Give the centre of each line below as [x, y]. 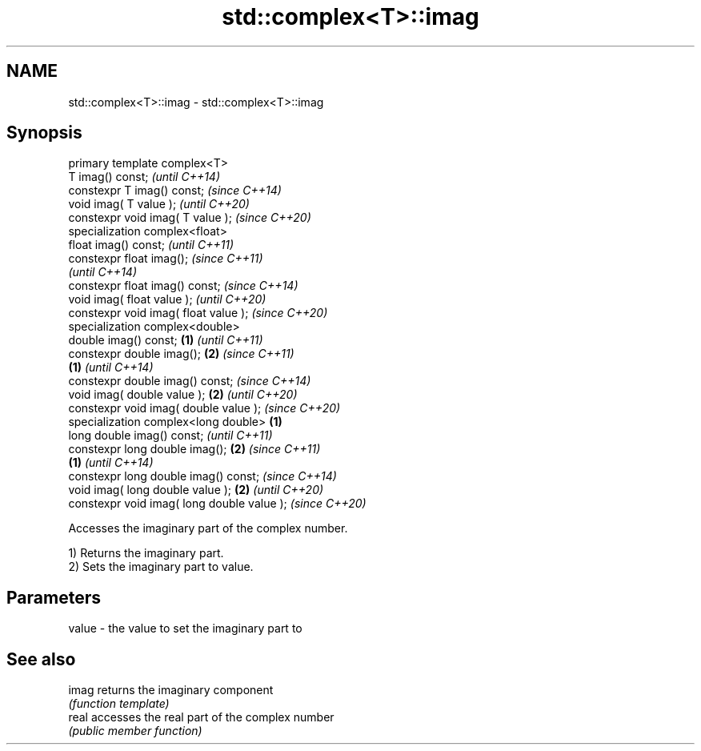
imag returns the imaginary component [171, 690]
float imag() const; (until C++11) [151, 245]
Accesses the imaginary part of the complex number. [208, 528]
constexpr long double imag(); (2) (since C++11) [194, 449]
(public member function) [135, 731]
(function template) [119, 704]
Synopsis [44, 133]
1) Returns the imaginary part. [146, 553]
